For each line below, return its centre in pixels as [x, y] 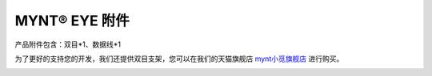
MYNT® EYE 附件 [72, 21]
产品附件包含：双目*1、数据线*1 [68, 44]
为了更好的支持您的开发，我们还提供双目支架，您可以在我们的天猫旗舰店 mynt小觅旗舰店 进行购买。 [179, 59]
